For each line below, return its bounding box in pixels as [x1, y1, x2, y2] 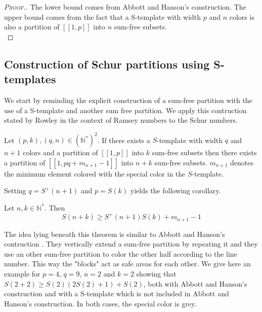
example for [4, 268, 40, 279]
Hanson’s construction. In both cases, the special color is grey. [4, 298, 197, 308]
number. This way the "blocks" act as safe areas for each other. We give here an [4, 258, 251, 269]
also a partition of [4, 21, 60, 32]
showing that [136, 268, 177, 279]
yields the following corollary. [130, 185, 221, 196]
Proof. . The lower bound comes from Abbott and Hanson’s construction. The [4, 2, 246, 12]
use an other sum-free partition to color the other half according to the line [4, 248, 237, 259]
